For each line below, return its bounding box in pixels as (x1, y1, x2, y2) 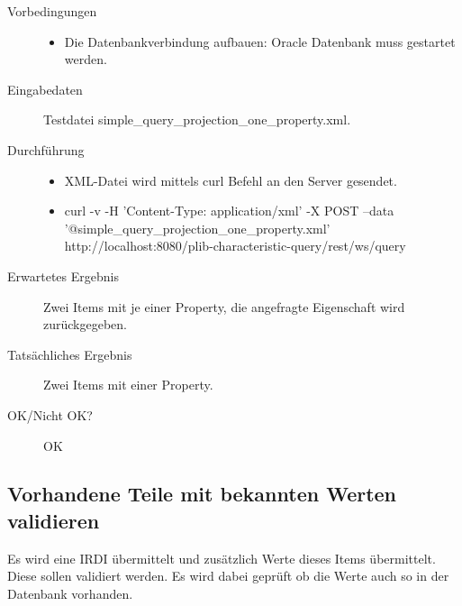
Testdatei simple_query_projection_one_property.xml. (43, 110, 351, 129)
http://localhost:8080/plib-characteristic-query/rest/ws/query (64, 236, 406, 255)
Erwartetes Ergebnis (7, 266, 119, 285)
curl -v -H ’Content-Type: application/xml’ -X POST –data (64, 201, 394, 220)
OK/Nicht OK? (7, 405, 93, 424)
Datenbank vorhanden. (7, 583, 133, 602)
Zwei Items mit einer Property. (43, 375, 213, 394)
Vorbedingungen (7, 2, 97, 20)
